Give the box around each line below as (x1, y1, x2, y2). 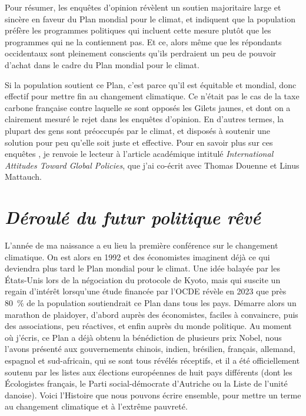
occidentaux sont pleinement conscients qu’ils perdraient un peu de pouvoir (5, 47, 277, 59)
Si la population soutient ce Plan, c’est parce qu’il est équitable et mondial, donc (5, 78, 297, 90)
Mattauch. (5, 170, 42, 183)
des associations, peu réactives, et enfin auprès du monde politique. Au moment (5, 320, 292, 332)
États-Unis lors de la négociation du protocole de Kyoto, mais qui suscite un (5, 273, 281, 286)
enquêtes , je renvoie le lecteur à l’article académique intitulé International (5, 147, 274, 160)
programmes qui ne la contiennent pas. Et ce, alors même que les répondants (5, 35, 282, 48)
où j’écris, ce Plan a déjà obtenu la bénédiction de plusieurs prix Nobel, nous (5, 331, 282, 343)
